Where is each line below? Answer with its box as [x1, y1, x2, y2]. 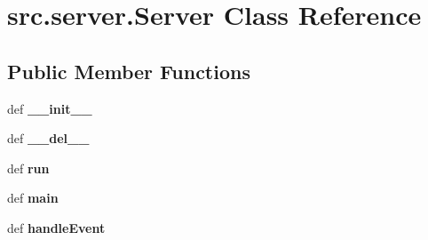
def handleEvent [7, 218, 106, 236]
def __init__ [7, 99, 92, 117]
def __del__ [7, 129, 90, 148]
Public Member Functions [7, 57, 250, 84]
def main [7, 188, 59, 207]
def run [7, 158, 50, 177]
